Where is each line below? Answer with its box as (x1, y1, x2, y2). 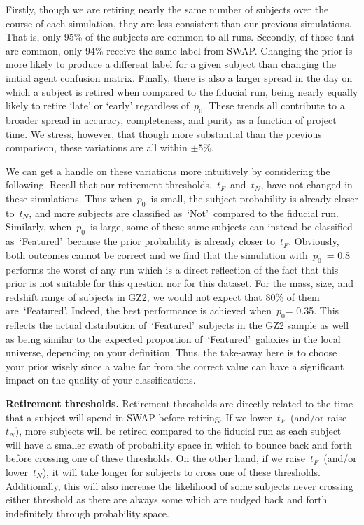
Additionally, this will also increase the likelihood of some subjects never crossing (6, 478, 353, 493)
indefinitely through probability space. (6, 505, 169, 520)
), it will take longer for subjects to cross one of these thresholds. (42, 465, 321, 479)
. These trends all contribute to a (202, 98, 345, 113)
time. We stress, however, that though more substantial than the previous (6, 126, 322, 141)
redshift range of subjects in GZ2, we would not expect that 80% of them (6, 289, 320, 304)
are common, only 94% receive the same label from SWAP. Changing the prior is (6, 43, 353, 57)
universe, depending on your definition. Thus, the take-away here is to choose (6, 345, 337, 360)
